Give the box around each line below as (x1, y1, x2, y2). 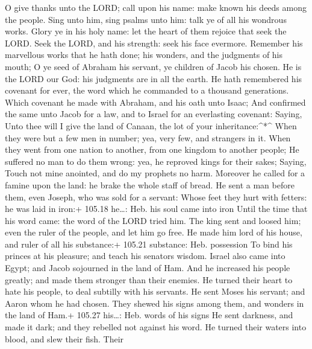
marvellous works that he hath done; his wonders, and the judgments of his (5, 48, 283, 61)
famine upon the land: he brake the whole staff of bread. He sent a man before (5, 178, 295, 191)
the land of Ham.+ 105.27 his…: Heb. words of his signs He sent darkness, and (5, 309, 293, 321)
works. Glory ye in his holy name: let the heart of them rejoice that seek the (5, 25, 287, 37)
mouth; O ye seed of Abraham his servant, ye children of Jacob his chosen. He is (5, 60, 302, 72)
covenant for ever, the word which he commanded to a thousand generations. (5, 84, 289, 97)
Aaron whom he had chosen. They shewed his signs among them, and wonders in (5, 296, 304, 309)
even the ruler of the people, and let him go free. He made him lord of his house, (5, 226, 302, 239)
